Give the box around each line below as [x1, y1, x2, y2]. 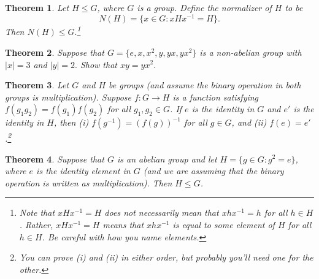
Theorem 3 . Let [5, 78, 69, 91]
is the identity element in [36, 164, 131, 177]
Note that [19, 206, 55, 219]
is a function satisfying [172, 90, 259, 103]
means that [102, 218, 144, 231]
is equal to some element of [172, 218, 275, 231]
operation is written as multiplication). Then [5, 176, 172, 189]
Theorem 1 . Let [5, 1, 69, 13]
